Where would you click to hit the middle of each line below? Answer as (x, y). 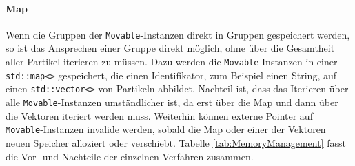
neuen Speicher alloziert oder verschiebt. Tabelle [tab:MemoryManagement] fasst (176, 142)
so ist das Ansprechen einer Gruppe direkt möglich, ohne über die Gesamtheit (170, 48)
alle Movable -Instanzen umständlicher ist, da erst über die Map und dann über (172, 102)
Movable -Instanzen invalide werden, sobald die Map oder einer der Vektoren (166, 129)
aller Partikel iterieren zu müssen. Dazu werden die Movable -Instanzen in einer (172, 62)
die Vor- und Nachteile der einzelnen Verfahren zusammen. (130, 156)
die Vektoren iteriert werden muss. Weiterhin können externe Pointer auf (159, 115)
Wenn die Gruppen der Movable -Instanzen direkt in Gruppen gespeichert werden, (178, 34)
